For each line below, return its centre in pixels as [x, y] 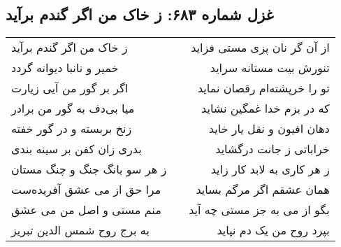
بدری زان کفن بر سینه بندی [77, 149]
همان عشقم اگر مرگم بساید [263, 190]
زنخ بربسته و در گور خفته [72, 129]
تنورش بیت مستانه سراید [270, 68]
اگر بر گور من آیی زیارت [70, 88]
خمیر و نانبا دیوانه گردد [65, 68]
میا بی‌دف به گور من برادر [73, 108]
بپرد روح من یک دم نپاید [273, 230]
